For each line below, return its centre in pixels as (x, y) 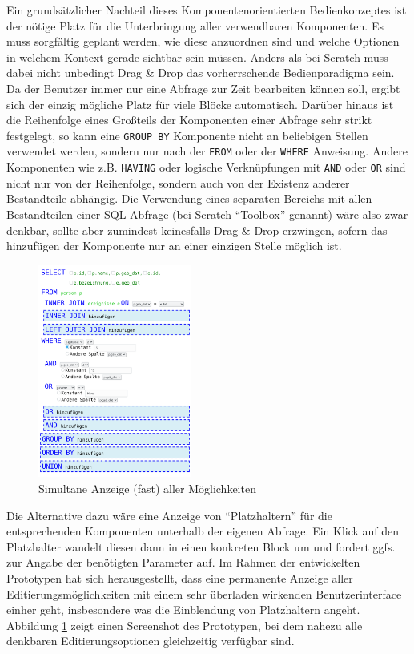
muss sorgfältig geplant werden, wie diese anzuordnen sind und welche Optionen (203, 41)
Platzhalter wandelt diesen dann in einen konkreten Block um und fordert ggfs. (201, 546)
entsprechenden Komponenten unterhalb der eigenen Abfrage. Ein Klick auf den (203, 531)
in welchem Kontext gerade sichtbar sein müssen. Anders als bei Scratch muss (197, 57)
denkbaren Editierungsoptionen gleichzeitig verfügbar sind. (151, 641)
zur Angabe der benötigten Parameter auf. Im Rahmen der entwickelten (183, 562)
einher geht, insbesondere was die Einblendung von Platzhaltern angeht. (183, 610)
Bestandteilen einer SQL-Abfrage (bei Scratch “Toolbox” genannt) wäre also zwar (207, 214)
